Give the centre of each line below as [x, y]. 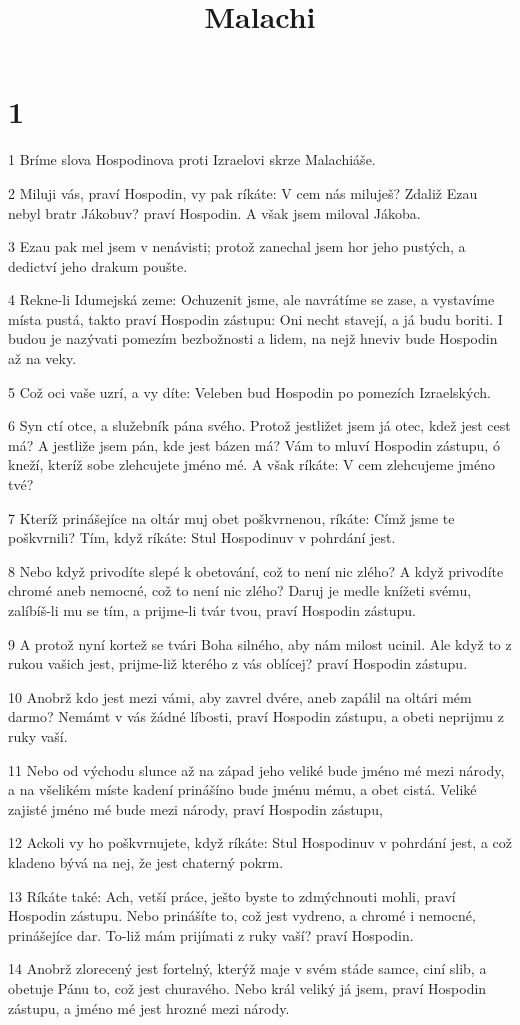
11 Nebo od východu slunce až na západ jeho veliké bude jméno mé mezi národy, [256, 769]
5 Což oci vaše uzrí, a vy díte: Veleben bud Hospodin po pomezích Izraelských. [249, 391]
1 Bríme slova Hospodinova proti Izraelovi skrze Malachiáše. [192, 159]
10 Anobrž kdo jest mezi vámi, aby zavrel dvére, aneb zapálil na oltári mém [240, 696]
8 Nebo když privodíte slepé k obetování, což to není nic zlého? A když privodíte [256, 570]
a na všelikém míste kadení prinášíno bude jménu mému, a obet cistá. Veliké [242, 789]
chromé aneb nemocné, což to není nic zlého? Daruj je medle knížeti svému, [240, 590]
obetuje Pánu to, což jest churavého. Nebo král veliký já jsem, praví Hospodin [247, 987]
